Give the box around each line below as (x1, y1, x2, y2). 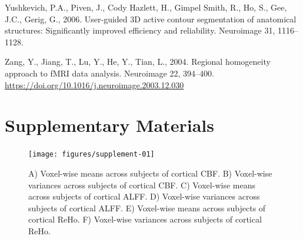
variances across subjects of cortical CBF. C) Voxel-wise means (28, 178, 255, 191)
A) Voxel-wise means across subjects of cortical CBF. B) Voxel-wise (28, 167, 272, 179)
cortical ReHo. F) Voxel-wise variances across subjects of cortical (28, 213, 262, 225)
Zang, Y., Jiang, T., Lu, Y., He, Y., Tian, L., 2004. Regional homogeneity (5, 55, 271, 68)
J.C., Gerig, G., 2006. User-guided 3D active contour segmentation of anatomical (5, 12, 297, 25)
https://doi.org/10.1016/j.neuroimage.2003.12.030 (5, 78, 184, 91)
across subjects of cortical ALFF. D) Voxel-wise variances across (28, 190, 260, 203)
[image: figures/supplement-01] (28, 150, 155, 159)
